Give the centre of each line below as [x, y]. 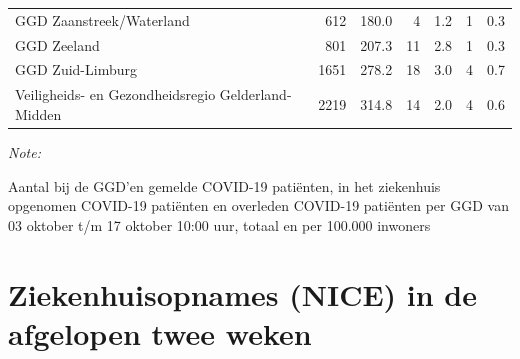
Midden [38, 113]
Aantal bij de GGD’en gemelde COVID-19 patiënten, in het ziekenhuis [224, 185]
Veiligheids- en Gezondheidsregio [115, 94]
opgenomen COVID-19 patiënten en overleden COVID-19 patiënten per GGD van [258, 205]
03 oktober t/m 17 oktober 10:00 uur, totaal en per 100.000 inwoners [219, 224]
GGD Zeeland [57, 44]
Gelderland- [255, 94]
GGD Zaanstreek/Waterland [102, 19]
